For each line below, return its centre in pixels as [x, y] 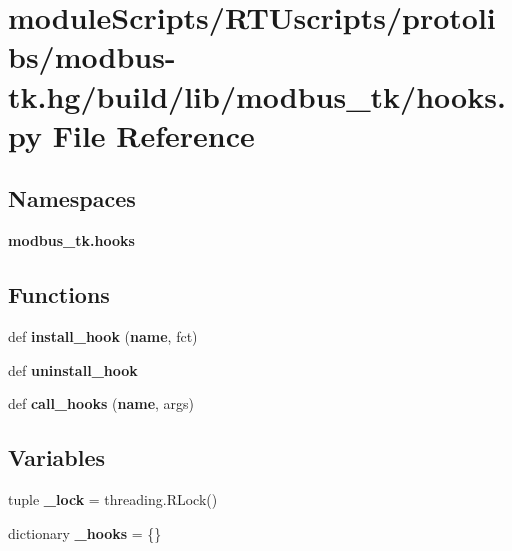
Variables [57, 457]
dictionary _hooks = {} [85, 532]
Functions [59, 294]
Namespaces [72, 198]
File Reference [153, 134]
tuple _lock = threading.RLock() [113, 498]
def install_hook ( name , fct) [103, 335]
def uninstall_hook [73, 369]
